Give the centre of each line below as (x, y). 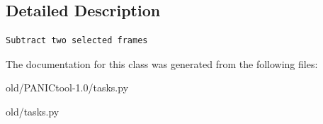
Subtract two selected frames (77, 41)
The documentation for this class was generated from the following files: (162, 63)
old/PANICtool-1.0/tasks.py (67, 88)
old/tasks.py (33, 111)
